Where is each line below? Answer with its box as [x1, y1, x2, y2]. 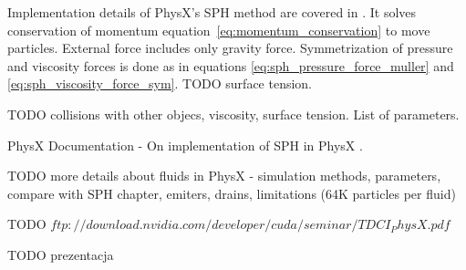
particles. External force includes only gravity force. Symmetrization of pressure [7, 38, 453, 57]
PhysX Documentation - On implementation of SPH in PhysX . [7, 135, 363, 154]
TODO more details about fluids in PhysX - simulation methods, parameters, [7, 166, 441, 185]
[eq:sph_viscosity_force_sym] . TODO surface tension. [7, 74, 313, 93]
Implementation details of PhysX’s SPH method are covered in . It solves [7, 3, 417, 21]
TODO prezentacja [7, 244, 114, 264]
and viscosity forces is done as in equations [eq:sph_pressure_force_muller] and [7, 56, 454, 75]
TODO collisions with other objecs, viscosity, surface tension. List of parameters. [7, 104, 460, 123]
